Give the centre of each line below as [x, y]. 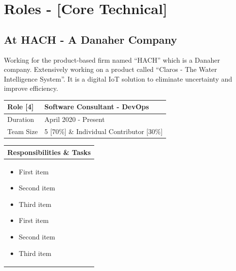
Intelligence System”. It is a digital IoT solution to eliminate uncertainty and [118, 78]
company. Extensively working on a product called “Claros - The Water [110, 69]
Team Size [23, 131]
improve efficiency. [31, 88]
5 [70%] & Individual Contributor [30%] [103, 131]
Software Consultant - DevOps [97, 107]
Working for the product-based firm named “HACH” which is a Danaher [112, 59]
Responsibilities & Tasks [49, 152]
